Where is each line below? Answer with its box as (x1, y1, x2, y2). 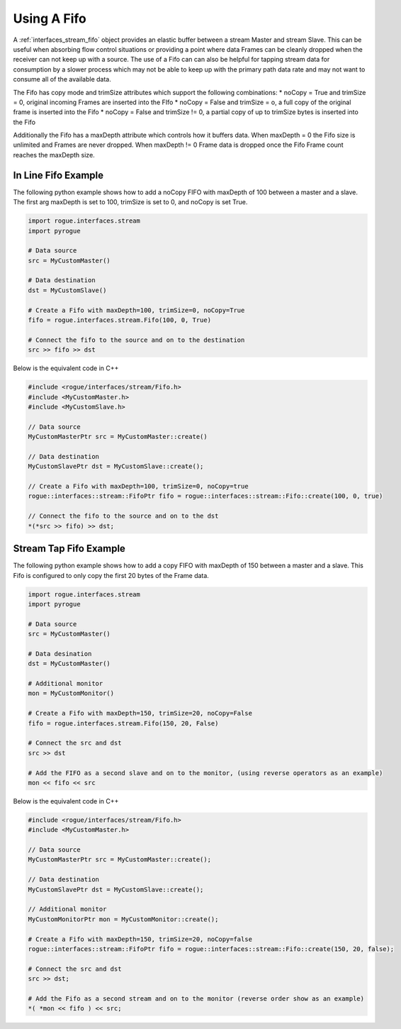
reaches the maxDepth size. (13, 150, 95, 159)
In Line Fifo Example (13, 169, 104, 181)
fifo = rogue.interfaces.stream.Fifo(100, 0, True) (28, 316, 212, 324)
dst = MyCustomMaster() (28, 660, 111, 668)
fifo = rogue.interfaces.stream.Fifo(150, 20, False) (28, 719, 219, 727)
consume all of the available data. (13, 75, 111, 84)
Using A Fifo (13, 11, 86, 26)
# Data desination (28, 650, 92, 657)
